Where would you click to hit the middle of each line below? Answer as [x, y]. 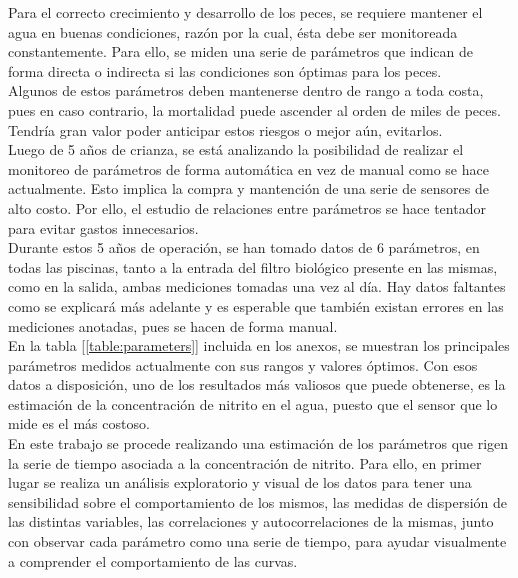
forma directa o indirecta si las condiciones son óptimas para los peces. [225, 70]
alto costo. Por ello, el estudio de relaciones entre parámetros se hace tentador [247, 207]
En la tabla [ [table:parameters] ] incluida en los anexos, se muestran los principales [259, 345]
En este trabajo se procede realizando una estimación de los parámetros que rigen [258, 443]
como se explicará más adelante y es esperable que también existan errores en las [256, 305]
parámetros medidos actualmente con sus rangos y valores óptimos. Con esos [243, 364]
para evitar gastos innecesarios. [103, 227]
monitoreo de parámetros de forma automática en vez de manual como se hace [248, 168]
